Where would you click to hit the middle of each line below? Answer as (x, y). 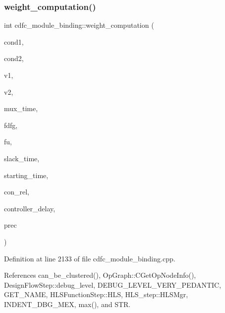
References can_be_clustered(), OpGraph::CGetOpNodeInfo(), (100, 275)
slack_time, (22, 158)
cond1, (14, 41)
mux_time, (21, 108)
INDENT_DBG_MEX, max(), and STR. (67, 304)
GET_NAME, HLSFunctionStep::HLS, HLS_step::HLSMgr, (96, 294)
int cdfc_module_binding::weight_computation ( (79, 25)
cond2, (14, 58)
